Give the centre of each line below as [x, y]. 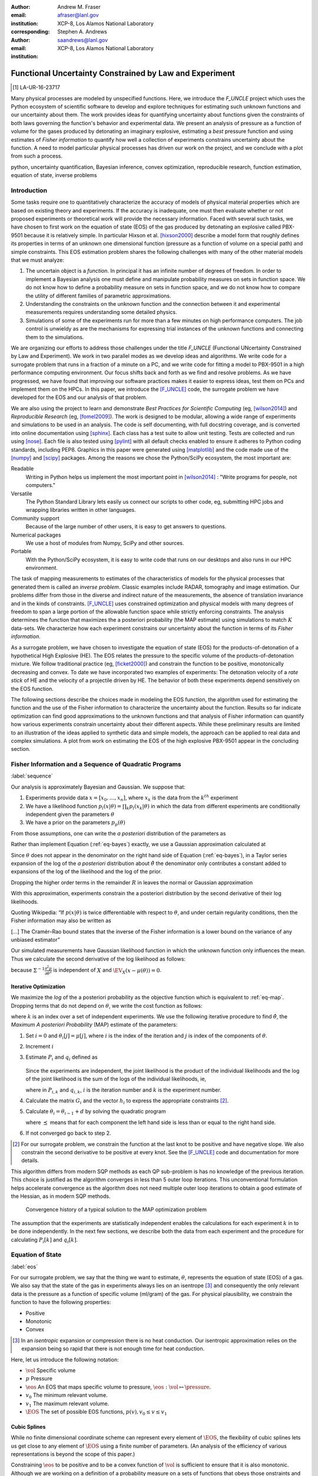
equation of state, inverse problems [54, 175]
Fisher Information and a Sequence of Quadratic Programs [96, 765]
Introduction [29, 190]
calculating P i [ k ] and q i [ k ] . [44, 1240]
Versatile [21, 494]
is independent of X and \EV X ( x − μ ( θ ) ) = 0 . [107, 971]
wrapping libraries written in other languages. [81, 510]
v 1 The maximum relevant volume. [67, 1404]
